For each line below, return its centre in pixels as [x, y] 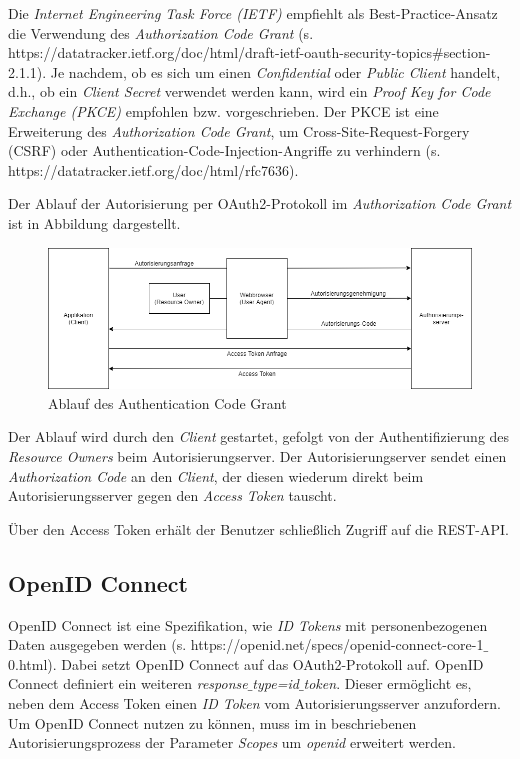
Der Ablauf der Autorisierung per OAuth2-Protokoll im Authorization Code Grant [260, 203]
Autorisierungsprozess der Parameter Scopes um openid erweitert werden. [232, 742]
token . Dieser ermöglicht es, [387, 683]
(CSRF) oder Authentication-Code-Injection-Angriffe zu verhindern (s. [224, 150]
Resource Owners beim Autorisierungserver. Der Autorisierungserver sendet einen [257, 455]
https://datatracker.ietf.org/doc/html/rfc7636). [153, 169]
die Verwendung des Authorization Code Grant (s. [161, 32]
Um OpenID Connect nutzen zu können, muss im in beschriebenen [212, 722]
